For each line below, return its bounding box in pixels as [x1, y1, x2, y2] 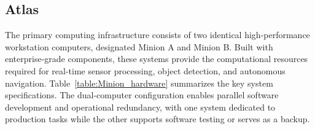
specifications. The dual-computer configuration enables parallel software [5, 88, 279, 101]
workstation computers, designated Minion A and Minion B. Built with [5, 40, 273, 53]
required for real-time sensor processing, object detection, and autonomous [5, 64, 286, 77]
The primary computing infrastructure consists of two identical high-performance [5, 28, 310, 41]
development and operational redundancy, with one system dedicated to [5, 100, 276, 113]
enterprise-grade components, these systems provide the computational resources [5, 52, 308, 65]
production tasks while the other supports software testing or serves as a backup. [5, 112, 310, 125]
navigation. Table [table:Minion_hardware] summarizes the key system [5, 76, 273, 89]
